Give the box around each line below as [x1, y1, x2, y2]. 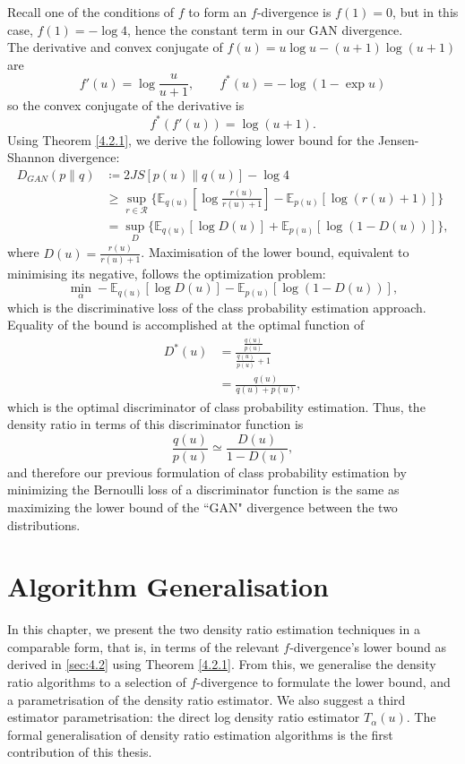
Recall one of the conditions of [7, 3, 175, 21]
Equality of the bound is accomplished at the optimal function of [7, 315, 365, 334]
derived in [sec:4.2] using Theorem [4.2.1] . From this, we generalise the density [7, 655, 436, 674]
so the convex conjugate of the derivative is [7, 96, 245, 115]
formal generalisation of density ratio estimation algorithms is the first [7, 725, 393, 743]
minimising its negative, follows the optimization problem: [7, 263, 326, 282]
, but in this [392, 3, 459, 21]
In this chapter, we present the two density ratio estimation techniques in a [7, 620, 420, 639]
